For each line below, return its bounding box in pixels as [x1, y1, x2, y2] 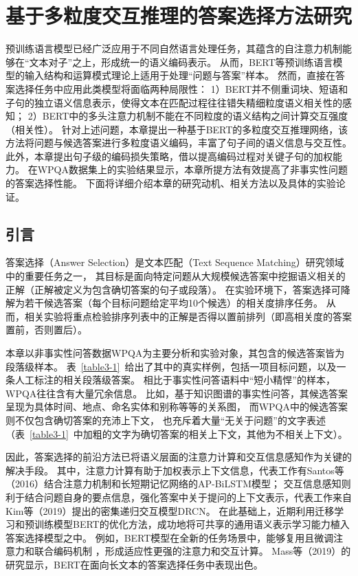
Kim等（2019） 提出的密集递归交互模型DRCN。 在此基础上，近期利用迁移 [5, 503, 335, 518]
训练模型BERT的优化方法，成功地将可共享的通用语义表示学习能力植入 [34, 517, 350, 531]
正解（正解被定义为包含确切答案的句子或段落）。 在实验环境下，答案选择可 [5, 282, 341, 296]
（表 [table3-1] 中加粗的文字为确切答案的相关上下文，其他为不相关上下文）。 [5, 426, 348, 441]
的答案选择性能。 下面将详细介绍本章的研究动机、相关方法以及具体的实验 [5, 176, 336, 190]
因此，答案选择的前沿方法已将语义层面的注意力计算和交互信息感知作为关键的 [5, 450, 352, 464]
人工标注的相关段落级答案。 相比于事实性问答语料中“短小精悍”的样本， [14, 373, 335, 387]
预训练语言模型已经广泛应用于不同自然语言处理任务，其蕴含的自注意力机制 [5, 41, 342, 56]
